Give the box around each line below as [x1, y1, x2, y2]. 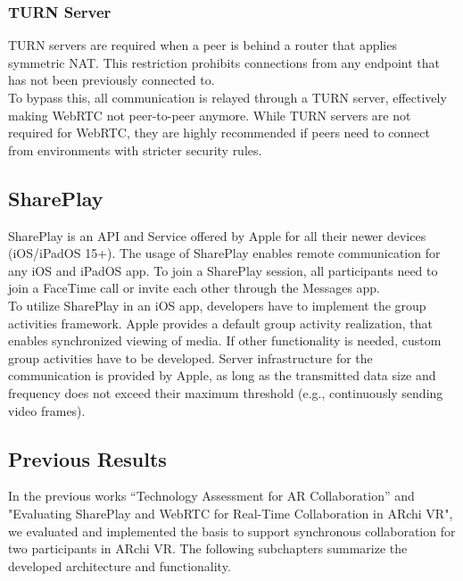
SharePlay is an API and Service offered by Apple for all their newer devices [8, 226, 426, 245]
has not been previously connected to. [8, 71, 215, 89]
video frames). [8, 401, 86, 419]
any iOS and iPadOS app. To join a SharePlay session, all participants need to [8, 261, 438, 279]
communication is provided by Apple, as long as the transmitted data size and [8, 366, 436, 385]
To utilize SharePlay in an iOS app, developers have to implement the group [8, 295, 426, 314]
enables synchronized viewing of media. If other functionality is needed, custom [8, 331, 442, 350]
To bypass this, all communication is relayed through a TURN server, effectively [8, 88, 447, 106]
